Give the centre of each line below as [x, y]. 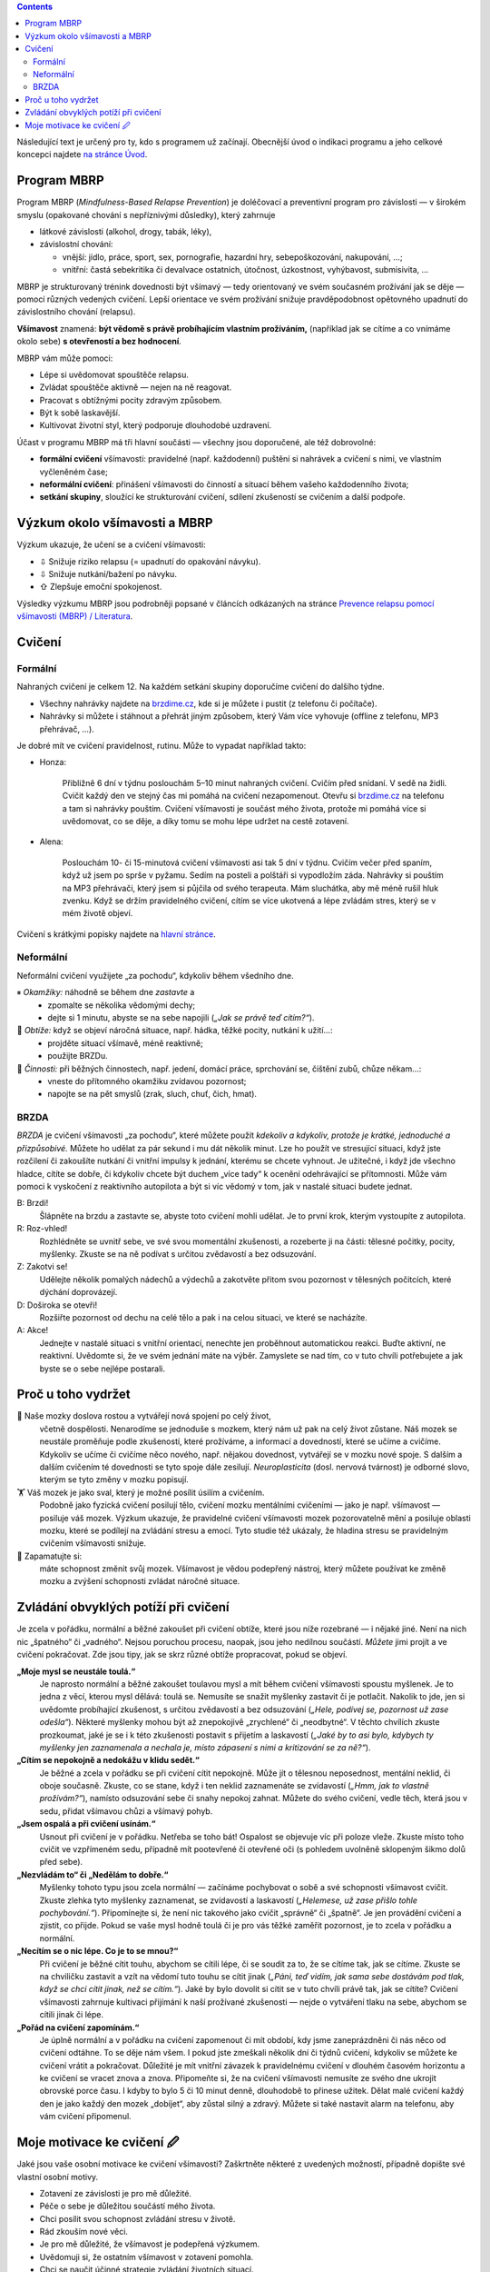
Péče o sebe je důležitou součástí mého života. [127, 2206]
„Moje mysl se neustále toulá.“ [76, 1671]
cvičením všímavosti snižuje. [93, 1543]
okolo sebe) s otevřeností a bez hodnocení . [99, 342]
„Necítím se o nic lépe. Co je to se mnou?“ [98, 1951]
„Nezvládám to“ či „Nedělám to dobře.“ [93, 1874]
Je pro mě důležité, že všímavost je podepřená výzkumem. [150, 2244]
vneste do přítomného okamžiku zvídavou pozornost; [147, 1081]
